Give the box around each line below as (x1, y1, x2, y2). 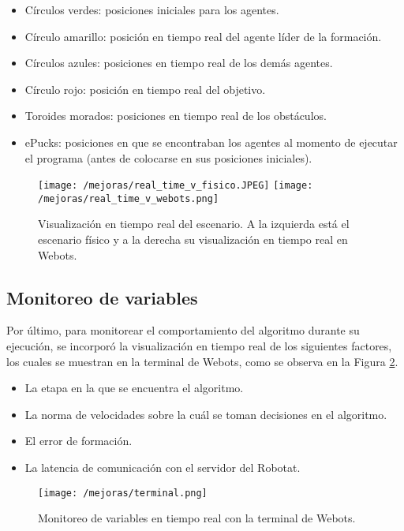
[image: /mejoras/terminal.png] (38, 487, 208, 499)
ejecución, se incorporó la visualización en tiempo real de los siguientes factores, (6, 338, 392, 354)
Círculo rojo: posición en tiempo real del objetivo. (24, 80, 266, 97)
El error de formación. (24, 432, 133, 449)
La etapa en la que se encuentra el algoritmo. (24, 380, 244, 396)
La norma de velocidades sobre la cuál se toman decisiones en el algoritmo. (24, 406, 387, 422)
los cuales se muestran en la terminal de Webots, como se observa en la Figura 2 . (6, 353, 398, 369)
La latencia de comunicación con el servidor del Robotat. (24, 459, 301, 476)
